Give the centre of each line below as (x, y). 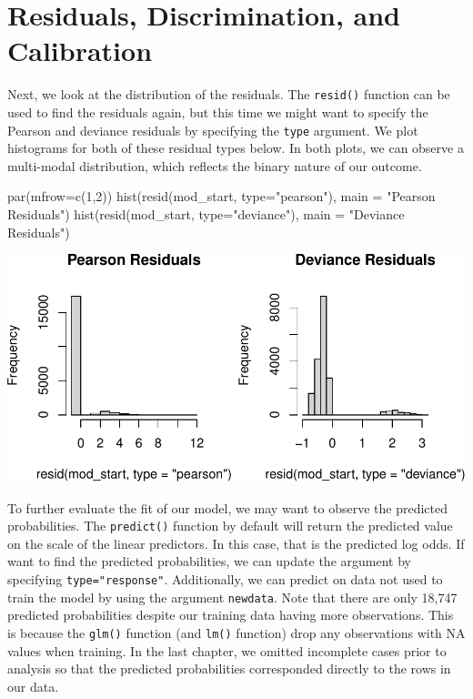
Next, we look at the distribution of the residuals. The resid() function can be (229, 94)
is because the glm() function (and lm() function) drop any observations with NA (236, 632)
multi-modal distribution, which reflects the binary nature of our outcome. (215, 165)
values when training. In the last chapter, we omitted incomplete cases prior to (227, 650)
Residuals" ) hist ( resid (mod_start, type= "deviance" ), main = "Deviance (206, 214)
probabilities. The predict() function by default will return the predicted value (230, 526)
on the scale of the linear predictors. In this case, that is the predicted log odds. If (236, 543)
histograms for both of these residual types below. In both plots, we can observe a (236, 148)
